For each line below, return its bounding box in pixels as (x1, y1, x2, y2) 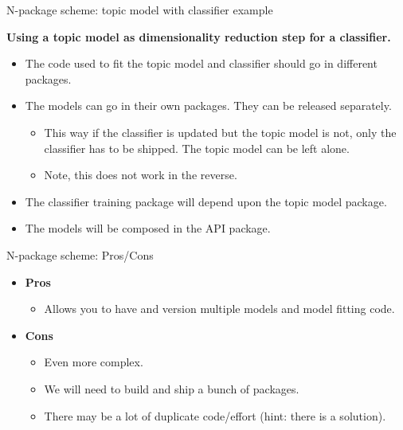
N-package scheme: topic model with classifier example (6, 2, 273, 18)
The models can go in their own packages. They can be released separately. (25, 97, 392, 114)
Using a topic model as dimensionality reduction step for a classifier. (6, 28, 391, 45)
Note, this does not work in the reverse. (44, 166, 237, 183)
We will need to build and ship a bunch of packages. (44, 380, 299, 397)
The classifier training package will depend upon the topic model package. (25, 193, 387, 209)
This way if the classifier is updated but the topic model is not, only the (44, 123, 397, 140)
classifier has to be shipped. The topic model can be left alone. (44, 139, 350, 156)
